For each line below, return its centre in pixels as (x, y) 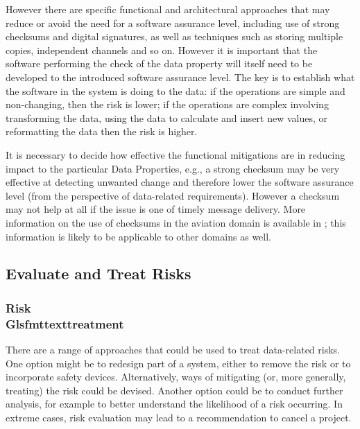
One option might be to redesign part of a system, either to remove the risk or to (178, 363)
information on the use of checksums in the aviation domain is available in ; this (176, 222)
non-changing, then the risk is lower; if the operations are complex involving (167, 104)
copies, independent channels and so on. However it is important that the (162, 50)
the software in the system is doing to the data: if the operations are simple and (175, 90)
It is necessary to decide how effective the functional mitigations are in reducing (175, 154)
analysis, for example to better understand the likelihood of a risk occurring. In (174, 404)
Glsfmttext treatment (65, 323)
